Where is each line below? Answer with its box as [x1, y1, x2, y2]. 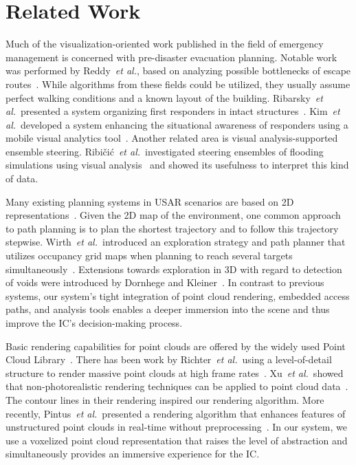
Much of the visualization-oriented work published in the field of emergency [5, 36, 324, 51]
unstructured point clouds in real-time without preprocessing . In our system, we [5, 420, 347, 434]
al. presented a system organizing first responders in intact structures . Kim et [5, 104, 340, 118]
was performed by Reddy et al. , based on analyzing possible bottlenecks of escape [5, 63, 351, 78]
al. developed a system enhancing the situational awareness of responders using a [5, 117, 348, 131]
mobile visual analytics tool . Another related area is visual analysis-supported [5, 131, 338, 145]
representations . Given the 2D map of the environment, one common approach [5, 208, 341, 222]
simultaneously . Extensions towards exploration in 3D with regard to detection [5, 261, 342, 276]
